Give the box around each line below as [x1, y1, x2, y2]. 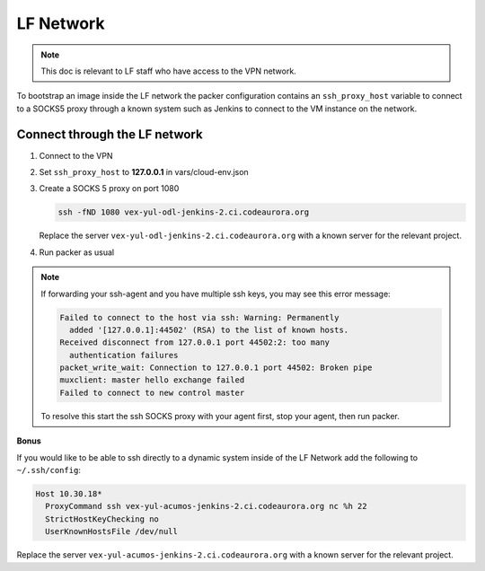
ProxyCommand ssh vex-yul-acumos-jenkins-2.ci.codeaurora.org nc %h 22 [45, 501, 367, 512]
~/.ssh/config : [16, 465, 81, 476]
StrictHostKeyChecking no [45, 514, 159, 524]
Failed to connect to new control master [59, 387, 245, 398]
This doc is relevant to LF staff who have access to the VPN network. [40, 66, 296, 76]
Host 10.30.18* [35, 489, 102, 499]
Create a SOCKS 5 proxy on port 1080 [39, 183, 180, 194]
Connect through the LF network [16, 127, 203, 142]
